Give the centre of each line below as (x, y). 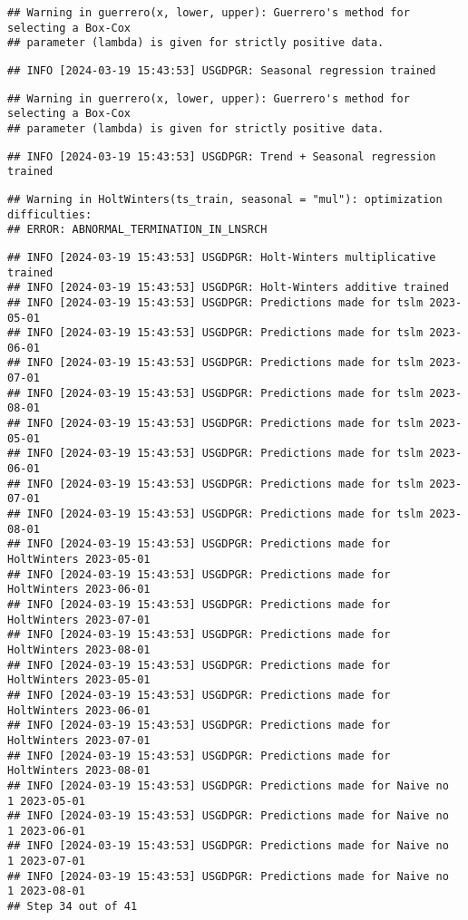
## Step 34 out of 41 (73, 907)
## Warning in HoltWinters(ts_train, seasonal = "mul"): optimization (225, 199)
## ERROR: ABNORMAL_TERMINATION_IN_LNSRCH (137, 230)
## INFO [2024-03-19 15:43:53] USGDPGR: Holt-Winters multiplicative (222, 257)
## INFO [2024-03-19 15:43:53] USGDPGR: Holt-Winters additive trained (228, 288)
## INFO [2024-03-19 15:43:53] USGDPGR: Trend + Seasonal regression (222, 156)
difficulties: (50, 214)
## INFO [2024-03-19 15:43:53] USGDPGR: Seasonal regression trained (222, 70)
